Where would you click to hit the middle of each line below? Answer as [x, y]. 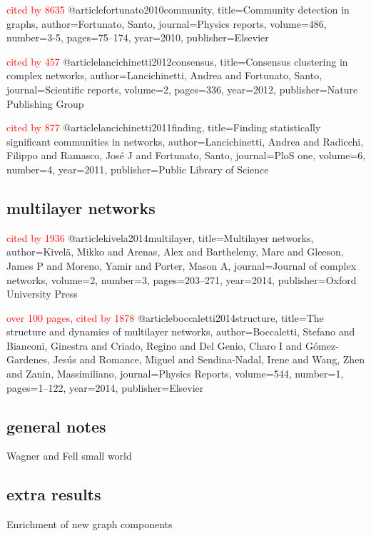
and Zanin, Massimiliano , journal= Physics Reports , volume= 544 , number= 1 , [175, 374]
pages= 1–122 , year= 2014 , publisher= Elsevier [105, 387]
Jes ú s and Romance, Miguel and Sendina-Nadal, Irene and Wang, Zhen [209, 359]
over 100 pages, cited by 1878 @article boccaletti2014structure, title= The [165, 317]
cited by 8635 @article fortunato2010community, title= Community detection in [178, 9]
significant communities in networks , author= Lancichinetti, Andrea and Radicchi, [185, 141]
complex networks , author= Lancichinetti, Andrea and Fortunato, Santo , [164, 75]
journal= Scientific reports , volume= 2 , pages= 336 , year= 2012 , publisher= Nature [182, 89]
